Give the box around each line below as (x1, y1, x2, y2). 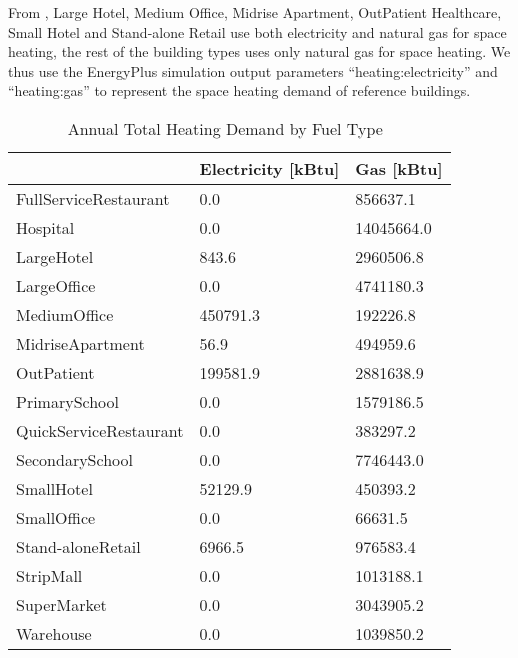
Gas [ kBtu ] (355, 156, 443, 180)
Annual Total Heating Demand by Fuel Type (67, 116, 383, 140)
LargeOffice (16, 273, 96, 297)
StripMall (16, 563, 83, 587)
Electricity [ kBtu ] (199, 156, 340, 180)
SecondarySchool (16, 447, 133, 471)
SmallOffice (16, 505, 96, 529)
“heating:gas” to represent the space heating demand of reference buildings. (8, 80, 471, 101)
